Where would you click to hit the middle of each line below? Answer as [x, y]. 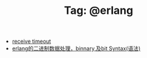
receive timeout [31, 41]
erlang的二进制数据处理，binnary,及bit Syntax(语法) [76, 48]
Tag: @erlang [99, 11]
